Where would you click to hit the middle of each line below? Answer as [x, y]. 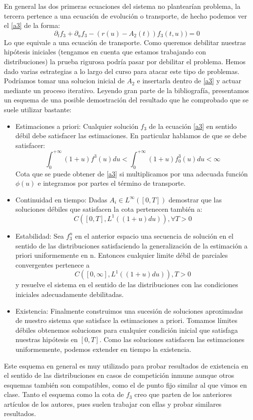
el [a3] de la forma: [32, 25]
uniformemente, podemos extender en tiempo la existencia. [103, 349]
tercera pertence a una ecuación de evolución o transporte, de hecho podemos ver [126, 15]
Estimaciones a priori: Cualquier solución [77, 126]
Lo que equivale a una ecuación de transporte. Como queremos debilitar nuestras [125, 42]
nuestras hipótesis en [46, 339]
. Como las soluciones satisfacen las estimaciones [172, 339]
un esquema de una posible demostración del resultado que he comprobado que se [126, 100]
